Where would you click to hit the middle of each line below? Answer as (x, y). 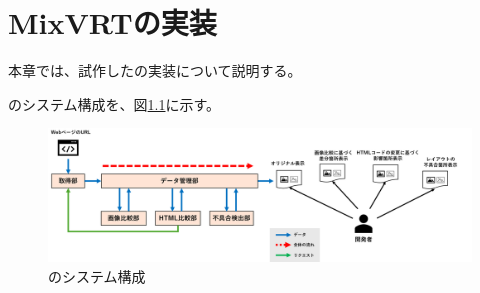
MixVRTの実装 (112, 22)
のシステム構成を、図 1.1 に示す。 (114, 103)
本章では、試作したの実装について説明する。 (155, 70)
